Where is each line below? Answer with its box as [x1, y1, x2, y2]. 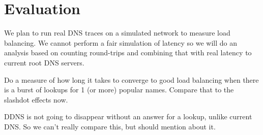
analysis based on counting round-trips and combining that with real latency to [4, 47, 252, 58]
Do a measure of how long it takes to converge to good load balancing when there [4, 74, 259, 85]
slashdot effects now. [4, 94, 68, 105]
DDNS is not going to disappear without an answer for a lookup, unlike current [4, 111, 252, 122]
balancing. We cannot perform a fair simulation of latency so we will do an [4, 37, 238, 48]
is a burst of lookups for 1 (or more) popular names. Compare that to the [4, 84, 234, 95]
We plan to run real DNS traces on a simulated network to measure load [4, 27, 230, 38]
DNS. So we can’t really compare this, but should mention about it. [4, 121, 216, 131]
